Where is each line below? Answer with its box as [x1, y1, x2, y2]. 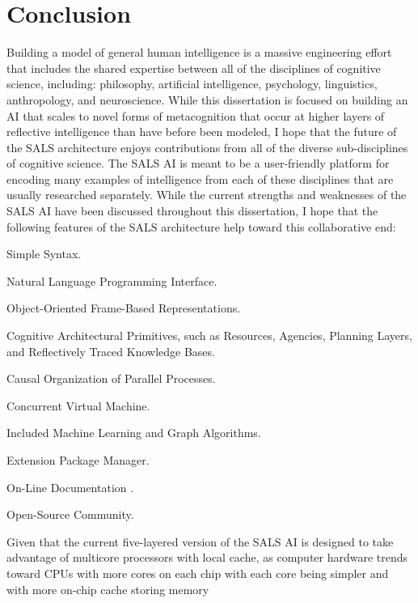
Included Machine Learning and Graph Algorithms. [6, 424, 261, 441]
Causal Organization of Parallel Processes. [6, 370, 216, 387]
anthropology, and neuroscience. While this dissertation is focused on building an [6, 91, 408, 108]
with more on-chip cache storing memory [6, 580, 209, 597]
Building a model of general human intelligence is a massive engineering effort [6, 44, 392, 61]
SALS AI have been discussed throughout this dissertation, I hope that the [6, 202, 378, 219]
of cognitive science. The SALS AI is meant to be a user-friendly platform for [6, 155, 390, 172]
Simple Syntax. [6, 245, 82, 262]
